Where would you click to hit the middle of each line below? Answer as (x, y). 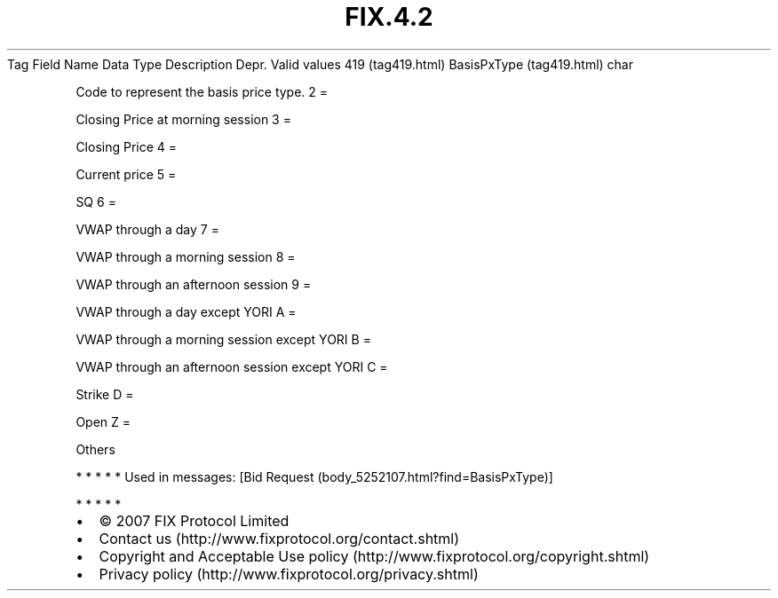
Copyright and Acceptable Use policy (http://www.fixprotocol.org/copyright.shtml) (374, 556)
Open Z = (103, 421)
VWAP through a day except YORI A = (186, 311)
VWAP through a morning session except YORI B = (223, 339)
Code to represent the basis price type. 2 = (202, 91)
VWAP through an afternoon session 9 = (194, 284)
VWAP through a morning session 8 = (186, 256)
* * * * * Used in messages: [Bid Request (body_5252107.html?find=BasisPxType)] (314, 476)
